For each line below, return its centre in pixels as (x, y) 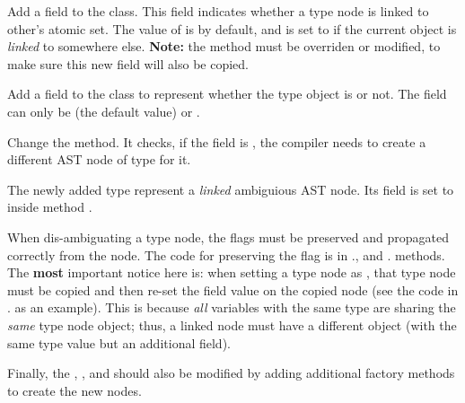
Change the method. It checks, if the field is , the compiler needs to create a (217, 141)
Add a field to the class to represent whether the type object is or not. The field (227, 94)
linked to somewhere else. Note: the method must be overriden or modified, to (224, 46)
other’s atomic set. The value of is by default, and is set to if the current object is (232, 28)
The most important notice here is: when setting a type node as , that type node (232, 272)
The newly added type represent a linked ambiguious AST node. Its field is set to (231, 189)
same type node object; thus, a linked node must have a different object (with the (232, 324)
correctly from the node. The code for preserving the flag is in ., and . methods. (226, 254)
